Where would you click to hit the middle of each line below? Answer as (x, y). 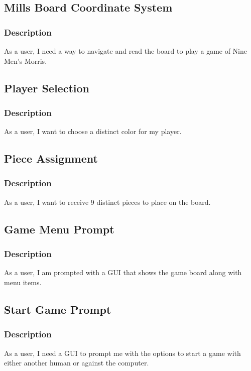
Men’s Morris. (26, 60)
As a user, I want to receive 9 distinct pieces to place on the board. (107, 202)
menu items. (23, 282)
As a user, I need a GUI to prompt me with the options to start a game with (122, 353)
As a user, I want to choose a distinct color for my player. (93, 131)
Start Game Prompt (58, 309)
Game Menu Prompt (59, 229)
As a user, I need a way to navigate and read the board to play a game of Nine (126, 51)
